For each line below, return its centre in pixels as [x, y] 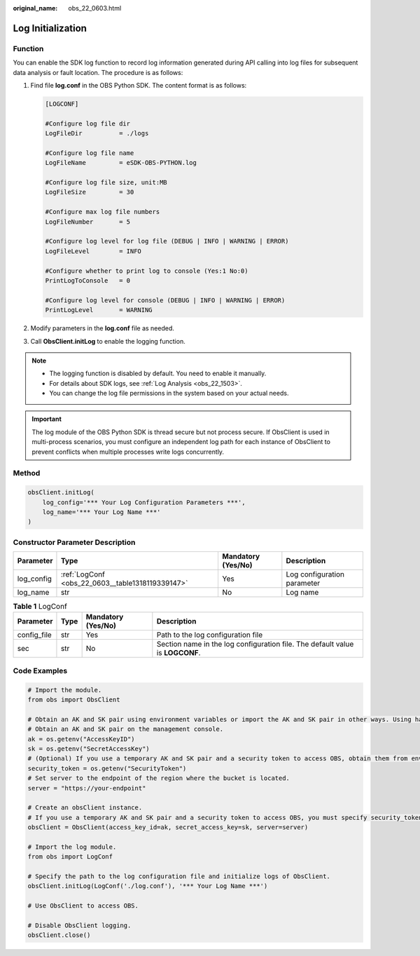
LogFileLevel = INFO [93, 251]
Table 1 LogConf [40, 607]
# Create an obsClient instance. [85, 808]
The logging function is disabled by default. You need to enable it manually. [158, 373]
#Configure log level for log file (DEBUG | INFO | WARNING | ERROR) [167, 241]
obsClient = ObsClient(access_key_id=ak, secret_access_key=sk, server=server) [168, 827]
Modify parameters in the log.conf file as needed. [103, 328]
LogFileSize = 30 [90, 192]
